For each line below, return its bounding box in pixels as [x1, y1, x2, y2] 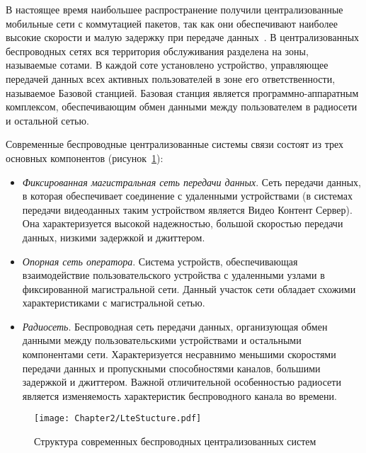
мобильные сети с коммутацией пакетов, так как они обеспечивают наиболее [6, 16, 338, 30]
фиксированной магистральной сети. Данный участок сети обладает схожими [22, 281, 356, 296]
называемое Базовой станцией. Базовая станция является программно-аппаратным [6, 85, 359, 100]
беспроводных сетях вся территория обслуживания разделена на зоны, [6, 43, 309, 58]
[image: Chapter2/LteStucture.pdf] [34, 413, 202, 424]
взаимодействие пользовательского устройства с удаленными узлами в [22, 268, 325, 282]
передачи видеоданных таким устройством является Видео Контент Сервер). [22, 202, 353, 217]
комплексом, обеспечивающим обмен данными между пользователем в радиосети [6, 99, 358, 114]
